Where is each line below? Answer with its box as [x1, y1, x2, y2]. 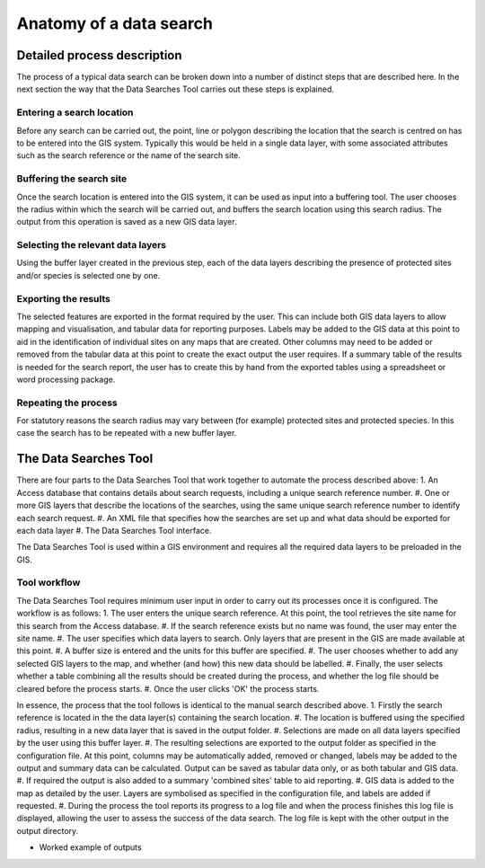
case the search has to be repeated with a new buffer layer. [16, 428, 237, 438]
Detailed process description [16, 48, 183, 63]
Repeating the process [16, 396, 118, 409]
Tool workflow [16, 576, 81, 589]
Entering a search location [16, 106, 134, 119]
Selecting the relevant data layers [16, 239, 167, 252]
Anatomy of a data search [16, 13, 213, 33]
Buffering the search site [16, 173, 128, 185]
